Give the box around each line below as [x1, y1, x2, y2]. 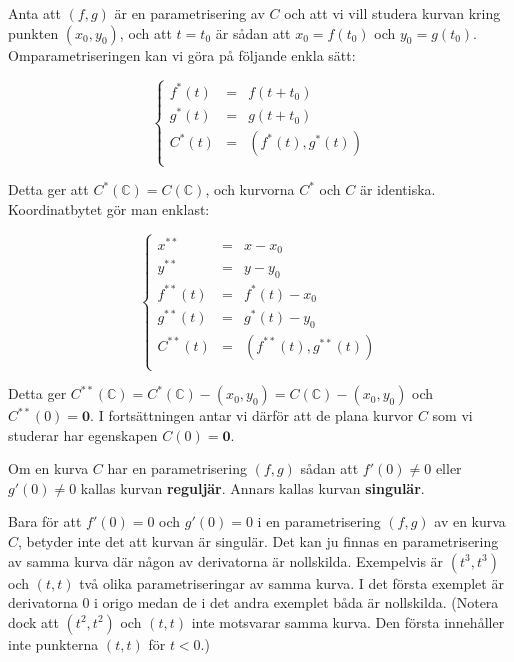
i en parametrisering [257, 511, 381, 532]
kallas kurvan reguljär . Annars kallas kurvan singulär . [80, 477, 425, 498]
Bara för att [8, 511, 82, 532]
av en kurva [434, 511, 506, 532]
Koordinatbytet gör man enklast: [8, 198, 210, 219]
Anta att [8, 3, 61, 23]
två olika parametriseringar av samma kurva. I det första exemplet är [79, 572, 504, 593]
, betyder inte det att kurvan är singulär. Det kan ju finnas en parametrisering [18, 531, 499, 552]
